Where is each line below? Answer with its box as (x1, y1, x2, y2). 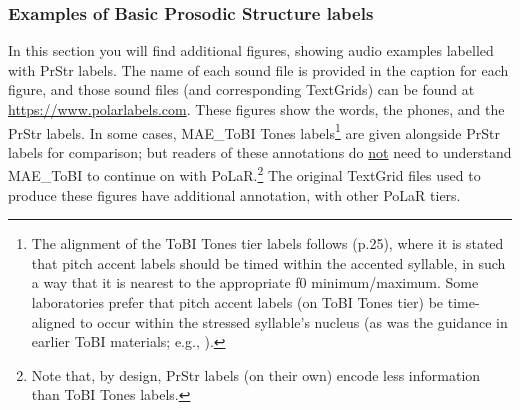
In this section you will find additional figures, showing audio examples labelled (8, 40, 494, 61)
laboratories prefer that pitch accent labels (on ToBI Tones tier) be (31, 292, 444, 313)
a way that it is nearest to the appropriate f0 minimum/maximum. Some (31, 272, 479, 293)
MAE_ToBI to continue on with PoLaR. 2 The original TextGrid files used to (8, 162, 481, 186)
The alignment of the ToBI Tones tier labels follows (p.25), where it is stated (31, 233, 504, 254)
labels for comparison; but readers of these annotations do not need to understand (8, 141, 512, 162)
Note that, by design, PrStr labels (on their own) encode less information (31, 364, 481, 385)
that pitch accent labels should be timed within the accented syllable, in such (31, 252, 506, 273)
